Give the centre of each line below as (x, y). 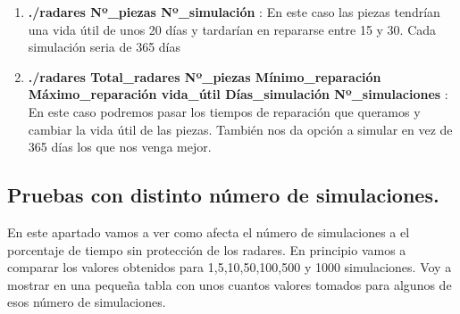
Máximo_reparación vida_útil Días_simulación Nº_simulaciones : (238, 94)
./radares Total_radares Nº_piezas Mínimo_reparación (205, 76)
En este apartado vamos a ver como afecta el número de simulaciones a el (209, 231)
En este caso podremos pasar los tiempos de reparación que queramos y (224, 111)
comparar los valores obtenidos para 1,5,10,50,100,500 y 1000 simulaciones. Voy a (230, 267)
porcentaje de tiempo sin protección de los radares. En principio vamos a (207, 249)
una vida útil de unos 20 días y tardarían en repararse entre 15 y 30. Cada (232, 29)
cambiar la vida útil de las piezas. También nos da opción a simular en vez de (240, 129)
